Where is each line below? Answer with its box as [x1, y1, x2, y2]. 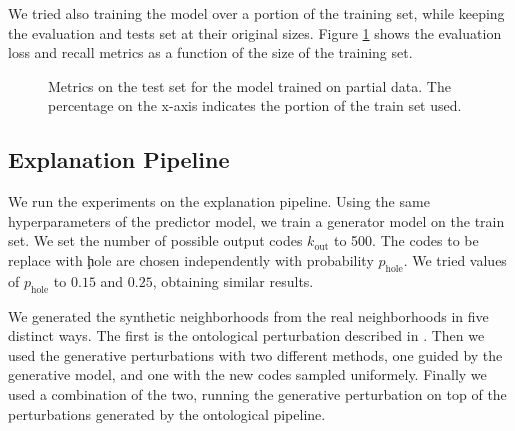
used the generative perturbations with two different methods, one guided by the [8, 344, 503, 365]
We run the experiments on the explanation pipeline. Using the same [8, 191, 430, 212]
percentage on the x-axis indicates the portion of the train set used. [48, 95, 462, 116]
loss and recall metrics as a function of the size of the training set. [8, 42, 413, 63]
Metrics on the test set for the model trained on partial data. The [48, 75, 451, 96]
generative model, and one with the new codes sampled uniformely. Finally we [8, 364, 487, 385]
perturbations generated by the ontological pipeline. [8, 403, 326, 424]
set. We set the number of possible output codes [8, 230, 303, 251]
